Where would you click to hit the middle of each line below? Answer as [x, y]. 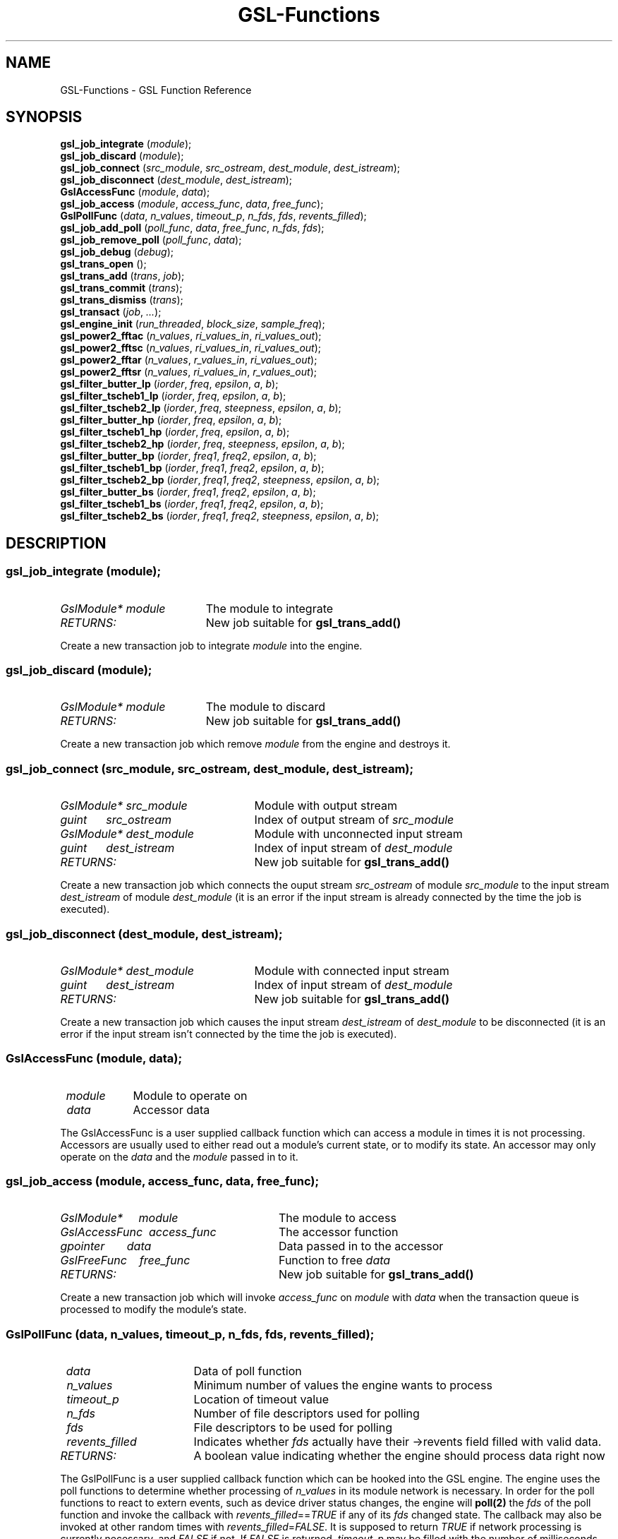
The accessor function [338, 1232]
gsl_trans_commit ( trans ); [121, 288]
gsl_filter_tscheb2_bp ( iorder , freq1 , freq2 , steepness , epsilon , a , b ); [220, 480]
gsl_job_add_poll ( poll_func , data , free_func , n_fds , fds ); [192, 228]
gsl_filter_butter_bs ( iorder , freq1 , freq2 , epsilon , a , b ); [188, 492]
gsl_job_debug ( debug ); [117, 252]
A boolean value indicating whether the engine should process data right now [399, 1456]
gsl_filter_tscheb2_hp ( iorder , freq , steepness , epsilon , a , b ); [202, 444]
